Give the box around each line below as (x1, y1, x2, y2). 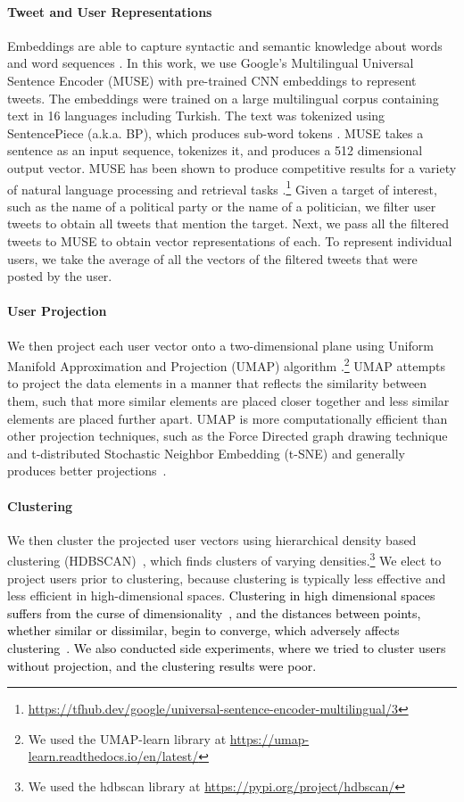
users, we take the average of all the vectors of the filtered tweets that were (7, 249, 418, 268)
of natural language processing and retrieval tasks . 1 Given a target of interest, (7, 177, 437, 198)
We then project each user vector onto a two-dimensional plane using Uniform (7, 335, 434, 354)
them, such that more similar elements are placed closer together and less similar (7, 392, 450, 409)
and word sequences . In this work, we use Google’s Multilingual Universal (7, 54, 414, 72)
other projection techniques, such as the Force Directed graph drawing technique (7, 426, 448, 445)
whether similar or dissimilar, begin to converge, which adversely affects (7, 621, 400, 640)
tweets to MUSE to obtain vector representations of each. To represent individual (7, 231, 452, 250)
